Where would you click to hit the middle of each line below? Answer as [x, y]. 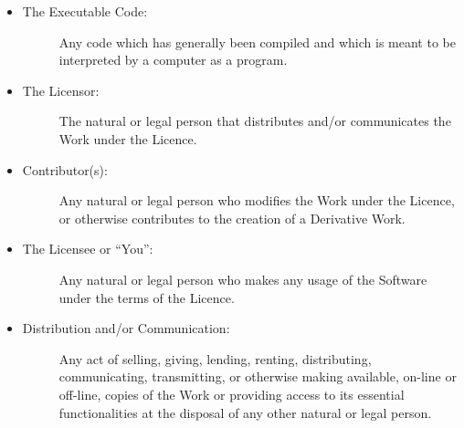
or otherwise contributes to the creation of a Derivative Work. [232, 218]
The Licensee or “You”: [88, 249]
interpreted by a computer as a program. [173, 60]
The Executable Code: [85, 11]
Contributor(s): [65, 169]
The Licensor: [61, 90]
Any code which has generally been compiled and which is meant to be [257, 42]
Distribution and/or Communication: [126, 328]
